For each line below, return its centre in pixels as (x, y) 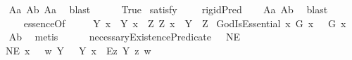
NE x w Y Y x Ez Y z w (78, 50)
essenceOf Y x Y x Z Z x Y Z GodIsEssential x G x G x (185, 23)
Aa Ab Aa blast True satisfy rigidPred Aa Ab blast (168, 9)
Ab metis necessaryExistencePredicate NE (125, 37)
